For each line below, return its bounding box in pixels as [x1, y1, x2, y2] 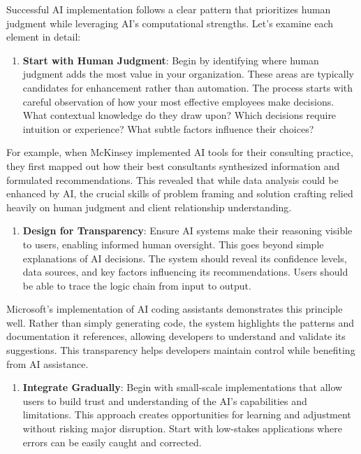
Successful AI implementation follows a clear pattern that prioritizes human [6, 2, 331, 16]
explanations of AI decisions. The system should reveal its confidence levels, [22, 250, 347, 265]
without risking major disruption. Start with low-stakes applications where [22, 421, 342, 436]
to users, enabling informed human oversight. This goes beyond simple [22, 236, 324, 251]
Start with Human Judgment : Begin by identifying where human [22, 52, 319, 67]
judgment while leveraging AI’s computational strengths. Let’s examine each [6, 15, 334, 30]
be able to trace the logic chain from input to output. [22, 278, 251, 292]
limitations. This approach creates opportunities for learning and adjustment [22, 407, 351, 422]
